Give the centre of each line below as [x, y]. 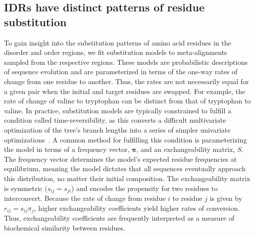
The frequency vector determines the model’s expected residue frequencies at [121, 159]
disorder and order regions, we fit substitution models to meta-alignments [116, 52]
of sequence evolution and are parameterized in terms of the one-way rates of [121, 71]
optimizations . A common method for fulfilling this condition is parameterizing [126, 139]
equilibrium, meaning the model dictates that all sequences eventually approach [125, 168]
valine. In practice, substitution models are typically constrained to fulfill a [118, 110]
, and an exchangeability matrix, [186, 149]
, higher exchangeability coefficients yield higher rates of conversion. [137, 208]
